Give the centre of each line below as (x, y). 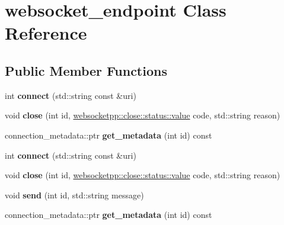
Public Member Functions (86, 70)
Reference (46, 33)
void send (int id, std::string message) (74, 195)
